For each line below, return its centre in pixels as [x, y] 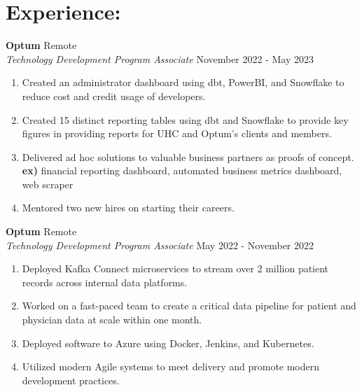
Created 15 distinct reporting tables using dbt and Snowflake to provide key [185, 119]
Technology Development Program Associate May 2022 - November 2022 [160, 245]
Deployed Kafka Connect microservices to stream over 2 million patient [175, 268]
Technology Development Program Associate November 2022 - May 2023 [160, 58]
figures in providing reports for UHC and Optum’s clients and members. [177, 133]
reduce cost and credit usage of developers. [114, 96]
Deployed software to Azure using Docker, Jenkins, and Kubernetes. [168, 343]
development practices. [71, 380]
